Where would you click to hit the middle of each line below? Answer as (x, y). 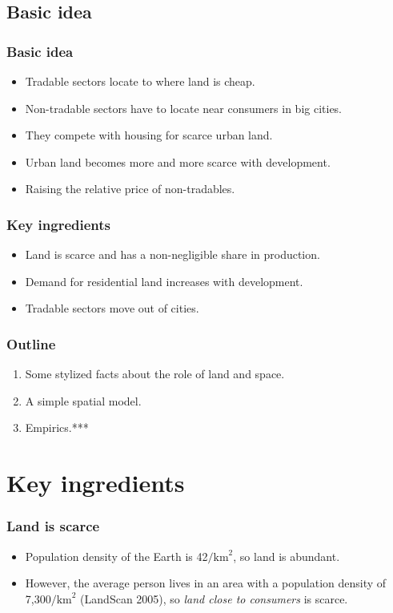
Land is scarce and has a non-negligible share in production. (172, 254)
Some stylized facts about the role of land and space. (155, 374)
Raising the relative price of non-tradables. (130, 189)
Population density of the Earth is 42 (116, 556)
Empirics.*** (57, 427)
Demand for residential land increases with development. (164, 281)
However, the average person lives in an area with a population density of (206, 583)
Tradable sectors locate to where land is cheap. (140, 81)
